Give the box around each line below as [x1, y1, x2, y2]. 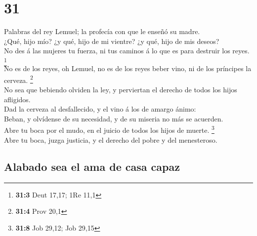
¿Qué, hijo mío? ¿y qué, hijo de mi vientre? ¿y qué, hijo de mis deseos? [4, 36, 219, 46]
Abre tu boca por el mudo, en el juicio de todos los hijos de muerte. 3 [4, 123, 214, 135]
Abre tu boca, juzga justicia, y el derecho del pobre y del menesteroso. [4, 134, 217, 145]
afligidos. [4, 94, 31, 104]
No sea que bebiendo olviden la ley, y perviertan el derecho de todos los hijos [4, 84, 237, 95]
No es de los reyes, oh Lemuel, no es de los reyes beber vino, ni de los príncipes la [4, 63, 252, 74]
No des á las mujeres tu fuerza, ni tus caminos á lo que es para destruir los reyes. [4, 45, 250, 56]
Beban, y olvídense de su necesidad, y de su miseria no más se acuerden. [4, 113, 223, 123]
